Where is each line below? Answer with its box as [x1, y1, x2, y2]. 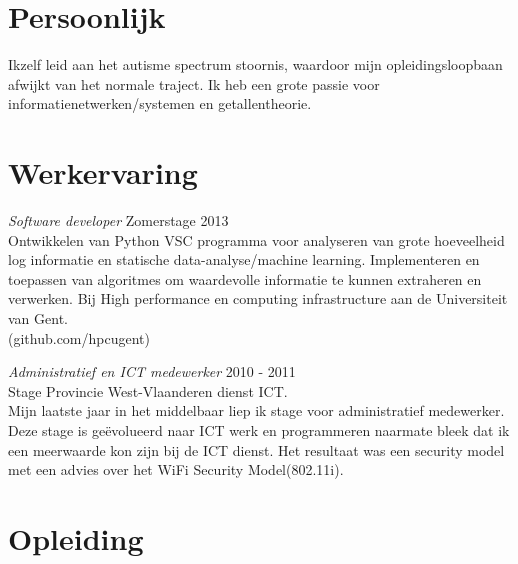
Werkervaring [8, 152, 198, 193]
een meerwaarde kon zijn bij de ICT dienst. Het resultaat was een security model [8, 439, 505, 460]
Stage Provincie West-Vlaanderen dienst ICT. [8, 380, 288, 401]
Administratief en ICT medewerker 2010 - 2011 [8, 361, 296, 382]
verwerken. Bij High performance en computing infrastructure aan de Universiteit [8, 288, 508, 309]
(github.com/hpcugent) [8, 327, 150, 348]
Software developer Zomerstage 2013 [8, 210, 229, 231]
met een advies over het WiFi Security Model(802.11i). [8, 459, 344, 480]
